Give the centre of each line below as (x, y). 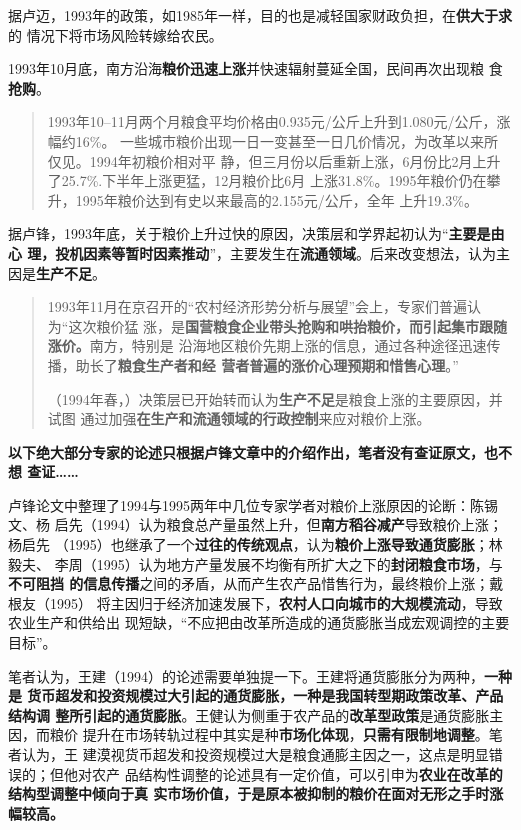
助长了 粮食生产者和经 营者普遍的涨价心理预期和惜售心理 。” (267, 364)
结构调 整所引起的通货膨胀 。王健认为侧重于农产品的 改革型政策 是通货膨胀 (249, 714)
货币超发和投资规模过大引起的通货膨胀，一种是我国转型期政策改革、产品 (265, 695)
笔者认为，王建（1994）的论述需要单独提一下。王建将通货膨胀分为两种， (246, 675)
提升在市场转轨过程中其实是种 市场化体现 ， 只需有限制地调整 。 (285, 734)
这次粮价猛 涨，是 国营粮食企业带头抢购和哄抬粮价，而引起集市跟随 (288, 325)
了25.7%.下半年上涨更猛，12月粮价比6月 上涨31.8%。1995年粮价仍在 (267, 180)
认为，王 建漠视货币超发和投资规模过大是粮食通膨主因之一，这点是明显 (255, 754)
